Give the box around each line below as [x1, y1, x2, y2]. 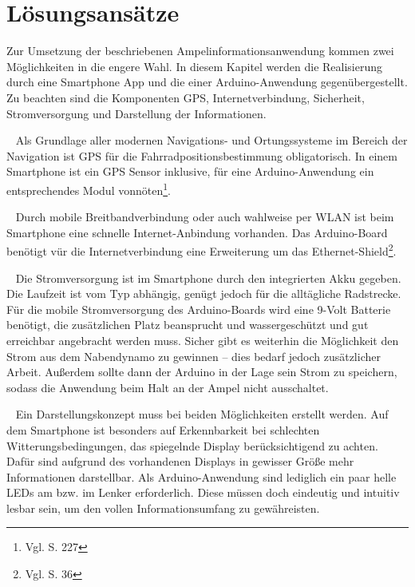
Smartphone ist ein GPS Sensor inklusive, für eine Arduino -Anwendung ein [6, 163, 374, 180]
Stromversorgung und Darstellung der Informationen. [6, 105, 267, 121]
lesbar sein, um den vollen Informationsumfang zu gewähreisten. [6, 499, 320, 516]
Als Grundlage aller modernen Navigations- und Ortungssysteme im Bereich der [15, 132, 408, 149]
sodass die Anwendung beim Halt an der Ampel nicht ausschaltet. [6, 379, 329, 395]
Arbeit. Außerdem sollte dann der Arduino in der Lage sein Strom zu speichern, [6, 363, 397, 380]
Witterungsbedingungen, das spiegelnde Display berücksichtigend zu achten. [6, 437, 378, 454]
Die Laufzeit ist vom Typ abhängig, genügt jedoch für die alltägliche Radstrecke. [6, 285, 401, 302]
